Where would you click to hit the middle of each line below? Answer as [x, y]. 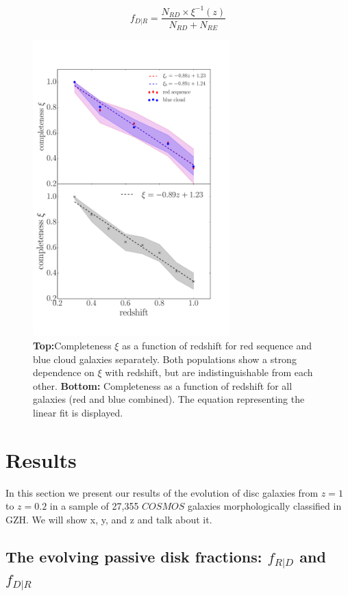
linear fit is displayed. [78, 412]
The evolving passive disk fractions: [134, 556]
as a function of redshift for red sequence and [217, 346]
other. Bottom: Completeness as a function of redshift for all [163, 385]
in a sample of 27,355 [94, 506]
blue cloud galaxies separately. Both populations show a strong [165, 359]
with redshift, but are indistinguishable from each [209, 372]
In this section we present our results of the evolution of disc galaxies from [162, 492]
